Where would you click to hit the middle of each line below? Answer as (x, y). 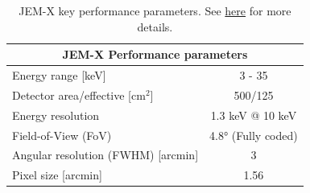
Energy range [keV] (59, 75)
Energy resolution (56, 115)
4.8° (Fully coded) (254, 135)
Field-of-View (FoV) (62, 135)
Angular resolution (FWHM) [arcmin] (105, 155)
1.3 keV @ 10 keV (254, 115)
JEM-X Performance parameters (155, 54)
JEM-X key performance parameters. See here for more (155, 10)
